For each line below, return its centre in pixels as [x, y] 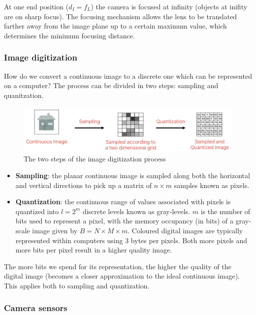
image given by [55, 231]
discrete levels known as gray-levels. [136, 211]
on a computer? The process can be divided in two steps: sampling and [111, 85]
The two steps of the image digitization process [95, 159]
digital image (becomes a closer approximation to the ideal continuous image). [122, 276]
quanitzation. [24, 95]
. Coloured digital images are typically [185, 231]
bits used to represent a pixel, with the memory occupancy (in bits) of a [124, 221]
